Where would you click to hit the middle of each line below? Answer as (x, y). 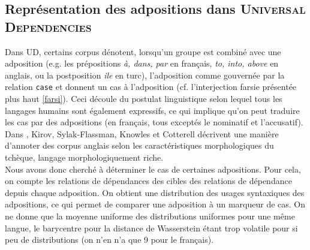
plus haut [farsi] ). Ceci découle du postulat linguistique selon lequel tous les (144, 99)
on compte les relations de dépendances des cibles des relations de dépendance (148, 181)
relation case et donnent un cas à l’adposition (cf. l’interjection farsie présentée (151, 87)
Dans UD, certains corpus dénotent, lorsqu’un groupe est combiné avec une (143, 51)
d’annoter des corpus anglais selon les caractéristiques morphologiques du (139, 145)
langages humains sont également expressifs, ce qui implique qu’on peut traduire (152, 110)
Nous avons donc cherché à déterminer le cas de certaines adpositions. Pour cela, (153, 169)
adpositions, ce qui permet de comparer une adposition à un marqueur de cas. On (155, 204)
